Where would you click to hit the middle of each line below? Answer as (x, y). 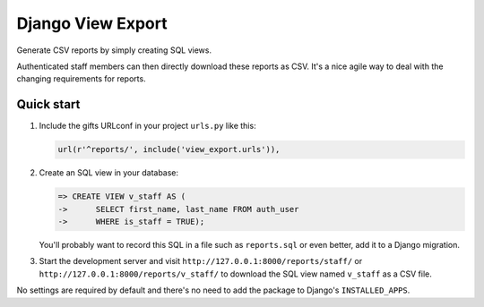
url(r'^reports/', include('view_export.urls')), (169, 149)
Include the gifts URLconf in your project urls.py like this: (147, 126)
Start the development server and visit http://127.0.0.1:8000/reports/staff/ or (201, 261)
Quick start (48, 104)
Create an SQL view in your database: (109, 173)
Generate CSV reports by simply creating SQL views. (114, 50)
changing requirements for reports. (82, 79)
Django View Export (92, 23)
